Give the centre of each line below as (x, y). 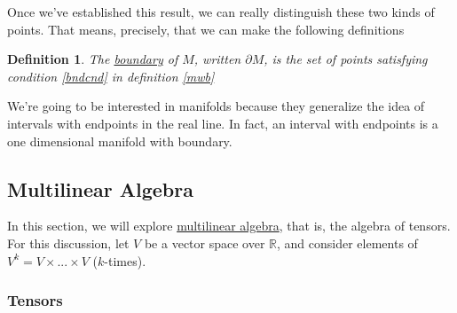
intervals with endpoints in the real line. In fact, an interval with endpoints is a (223, 123)
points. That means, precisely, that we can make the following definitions (206, 29)
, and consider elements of (347, 243)
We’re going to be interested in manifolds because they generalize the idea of (216, 106)
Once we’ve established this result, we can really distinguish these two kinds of (221, 12)
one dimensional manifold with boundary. (120, 141)
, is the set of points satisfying (346, 59)
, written (217, 59)
